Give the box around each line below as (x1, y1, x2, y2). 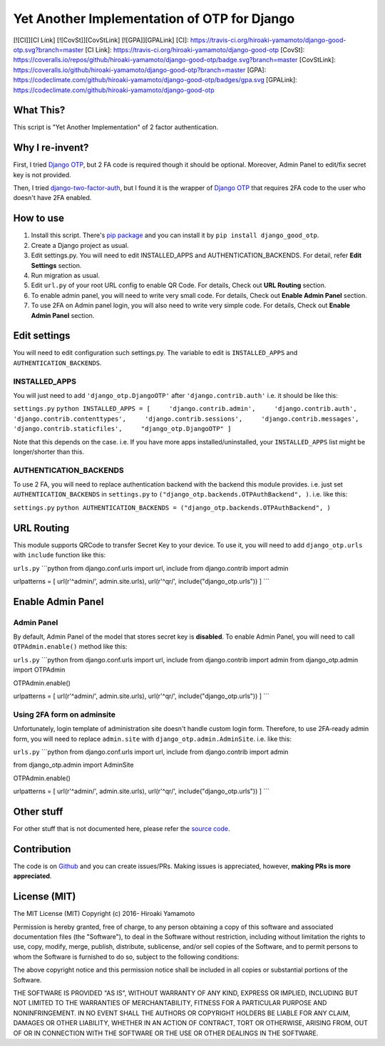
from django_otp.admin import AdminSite (13, 761, 134, 769)
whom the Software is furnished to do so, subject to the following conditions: (13, 952, 240, 961)
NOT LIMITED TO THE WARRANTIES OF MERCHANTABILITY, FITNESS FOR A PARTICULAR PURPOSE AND (13, 999, 327, 1007)
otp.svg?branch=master (13, 45, 84, 54)
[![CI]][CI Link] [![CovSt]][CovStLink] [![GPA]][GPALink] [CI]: (13, 36, 189, 44)
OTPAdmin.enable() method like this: (13, 642, 128, 651)
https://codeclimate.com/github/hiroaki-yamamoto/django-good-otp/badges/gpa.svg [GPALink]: (13, 76, 297, 84)
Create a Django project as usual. (31, 241, 129, 249)
